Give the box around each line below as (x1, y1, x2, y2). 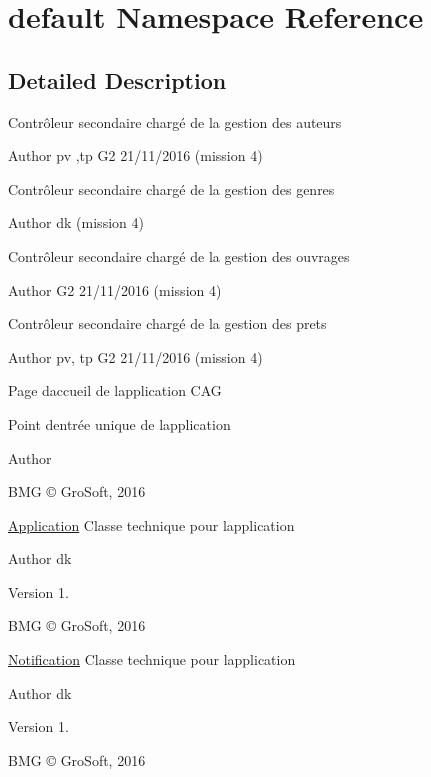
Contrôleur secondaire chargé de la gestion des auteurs (8, 111, 342, 132)
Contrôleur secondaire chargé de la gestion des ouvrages (8, 245, 350, 266)
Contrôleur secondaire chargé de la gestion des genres (8, 178, 335, 199)
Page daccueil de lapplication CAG (8, 380, 222, 401)
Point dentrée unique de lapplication (8, 413, 231, 434)
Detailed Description (8, 64, 227, 95)
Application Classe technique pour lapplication (8, 514, 295, 535)
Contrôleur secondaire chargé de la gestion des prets (8, 313, 327, 334)
